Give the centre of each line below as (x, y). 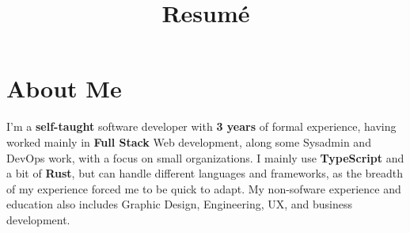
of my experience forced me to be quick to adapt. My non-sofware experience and (204, 188)
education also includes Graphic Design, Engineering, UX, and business (180, 204)
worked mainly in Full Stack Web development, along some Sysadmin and (189, 141)
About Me (64, 88)
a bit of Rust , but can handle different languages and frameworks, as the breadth (205, 173)
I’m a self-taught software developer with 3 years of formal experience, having (201, 126)
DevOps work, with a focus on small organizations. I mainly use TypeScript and (205, 157)
